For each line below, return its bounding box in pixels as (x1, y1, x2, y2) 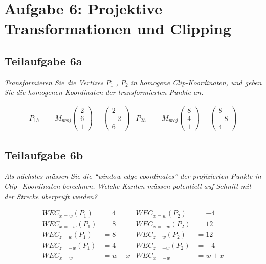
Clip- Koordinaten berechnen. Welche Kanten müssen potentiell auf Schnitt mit (4, 180, 251, 191)
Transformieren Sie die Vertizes (4, 77, 103, 87)
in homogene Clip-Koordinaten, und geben (130, 77, 262, 87)
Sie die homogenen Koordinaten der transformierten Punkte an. (4, 87, 204, 98)
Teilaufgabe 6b (4, 147, 83, 162)
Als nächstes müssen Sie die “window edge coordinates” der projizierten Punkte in (4, 171, 261, 181)
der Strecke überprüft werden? (4, 190, 97, 201)
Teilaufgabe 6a (4, 53, 82, 68)
